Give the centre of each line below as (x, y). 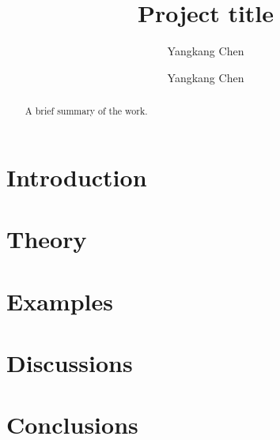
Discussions (70, 362)
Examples (60, 301)
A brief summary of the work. (86, 111)
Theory (47, 239)
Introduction (77, 177)
